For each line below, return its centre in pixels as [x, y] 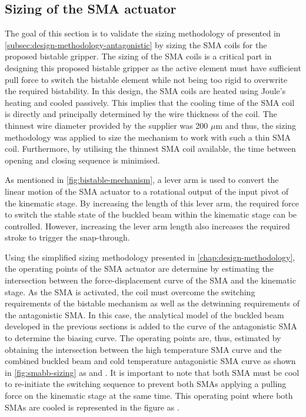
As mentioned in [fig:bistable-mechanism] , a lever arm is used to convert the [142, 180]
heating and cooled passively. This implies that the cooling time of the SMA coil [150, 102]
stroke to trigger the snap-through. [67, 237]
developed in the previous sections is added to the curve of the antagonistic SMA [151, 326]
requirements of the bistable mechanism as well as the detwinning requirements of [152, 303]
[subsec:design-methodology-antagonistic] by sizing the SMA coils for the [136, 44]
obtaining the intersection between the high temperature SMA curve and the [143, 349]
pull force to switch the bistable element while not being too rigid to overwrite [146, 79]
